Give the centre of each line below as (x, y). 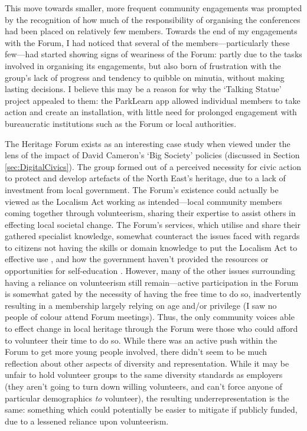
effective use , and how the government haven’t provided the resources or (137, 259)
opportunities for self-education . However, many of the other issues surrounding (150, 271)
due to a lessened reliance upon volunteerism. (87, 421)
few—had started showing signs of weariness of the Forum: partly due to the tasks (153, 54)
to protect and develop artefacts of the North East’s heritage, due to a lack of (145, 178)
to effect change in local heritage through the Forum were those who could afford (151, 329)
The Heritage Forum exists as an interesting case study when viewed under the (148, 143)
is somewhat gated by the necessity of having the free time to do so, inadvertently (153, 294)
